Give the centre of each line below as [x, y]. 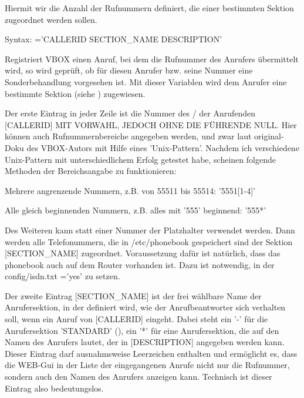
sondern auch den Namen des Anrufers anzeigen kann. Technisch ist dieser [139, 377]
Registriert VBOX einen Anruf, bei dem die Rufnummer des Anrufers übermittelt [152, 58]
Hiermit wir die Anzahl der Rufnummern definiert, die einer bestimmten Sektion [149, 8]
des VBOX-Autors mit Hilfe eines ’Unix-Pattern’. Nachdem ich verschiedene [163, 147]
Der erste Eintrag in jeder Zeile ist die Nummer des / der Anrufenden [130, 113]
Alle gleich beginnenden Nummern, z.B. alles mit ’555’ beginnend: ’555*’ [136, 210]
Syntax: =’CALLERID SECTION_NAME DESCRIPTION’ [114, 39]
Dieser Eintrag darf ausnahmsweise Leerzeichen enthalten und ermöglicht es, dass [151, 353]
